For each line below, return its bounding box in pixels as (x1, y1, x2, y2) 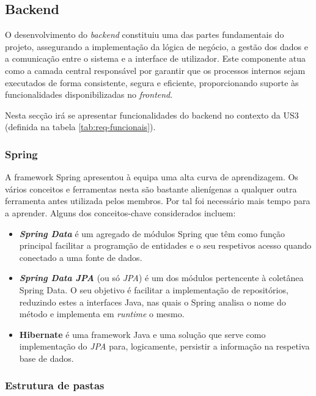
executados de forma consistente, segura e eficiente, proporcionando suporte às (5, 76, 299, 89)
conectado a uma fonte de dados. (19, 251, 142, 263)
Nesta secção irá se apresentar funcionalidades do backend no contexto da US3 (5, 108, 299, 121)
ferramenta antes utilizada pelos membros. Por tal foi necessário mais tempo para (5, 194, 310, 207)
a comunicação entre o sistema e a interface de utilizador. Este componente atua (5, 52, 306, 65)
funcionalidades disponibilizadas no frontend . (5, 88, 173, 101)
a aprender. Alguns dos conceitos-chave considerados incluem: (5, 206, 236, 219)
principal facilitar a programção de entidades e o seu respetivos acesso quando (19, 239, 312, 252)
